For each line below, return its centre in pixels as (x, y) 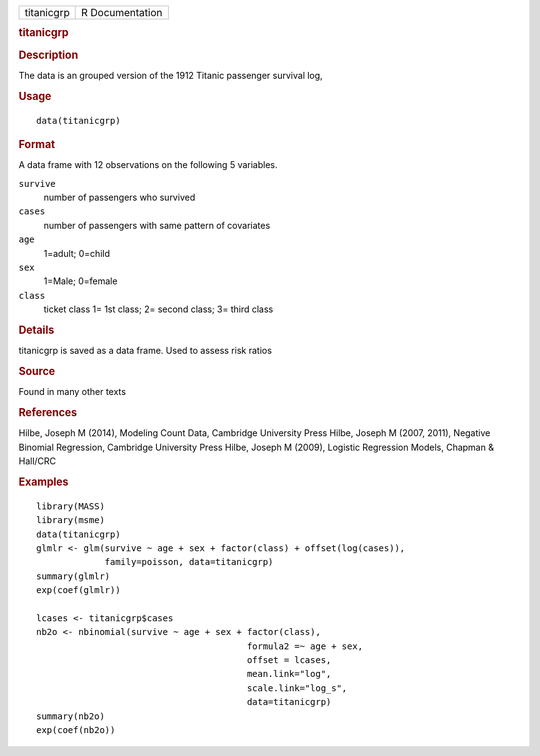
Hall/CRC (37, 461)
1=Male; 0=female (80, 281)
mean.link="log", (289, 674)
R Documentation (121, 12)
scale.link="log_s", (297, 688)
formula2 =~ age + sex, (305, 646)
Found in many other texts (72, 392)
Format (36, 144)
